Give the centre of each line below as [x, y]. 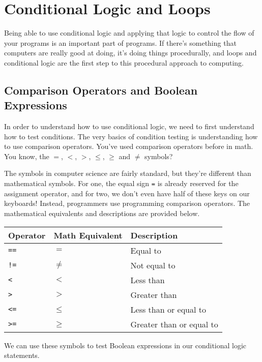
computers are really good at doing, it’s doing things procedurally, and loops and [130, 53]
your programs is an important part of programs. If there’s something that [120, 42]
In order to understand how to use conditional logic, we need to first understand [129, 126]
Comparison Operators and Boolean [101, 90]
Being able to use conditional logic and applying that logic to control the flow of [129, 33]
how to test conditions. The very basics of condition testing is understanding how [131, 136]
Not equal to [153, 265]
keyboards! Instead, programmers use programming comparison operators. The [127, 203]
